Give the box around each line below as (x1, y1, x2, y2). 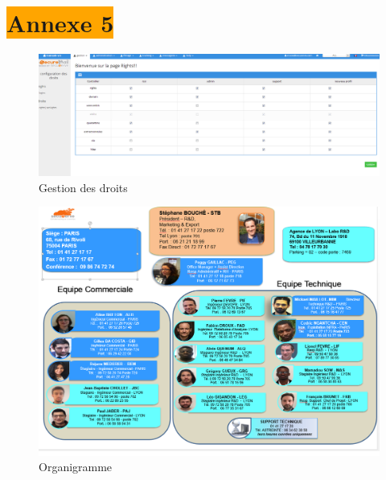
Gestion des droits (39, 178, 128, 195)
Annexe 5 (6, 6, 114, 39)
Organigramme (39, 458, 113, 475)
